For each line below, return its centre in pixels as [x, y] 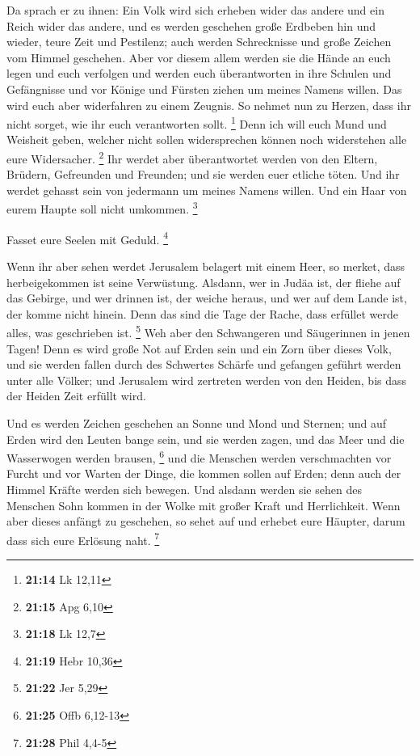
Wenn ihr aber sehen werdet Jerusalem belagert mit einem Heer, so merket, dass [206, 266]
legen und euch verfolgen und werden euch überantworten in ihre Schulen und [199, 73]
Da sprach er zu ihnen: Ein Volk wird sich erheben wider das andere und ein [195, 10]
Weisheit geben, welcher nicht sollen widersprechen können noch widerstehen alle [207, 139]
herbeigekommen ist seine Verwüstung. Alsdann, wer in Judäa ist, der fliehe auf [204, 282]
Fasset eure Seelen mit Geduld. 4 [87, 238]
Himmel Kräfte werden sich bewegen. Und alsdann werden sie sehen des [184, 489]
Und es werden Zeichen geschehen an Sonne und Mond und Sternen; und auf [197, 422]
